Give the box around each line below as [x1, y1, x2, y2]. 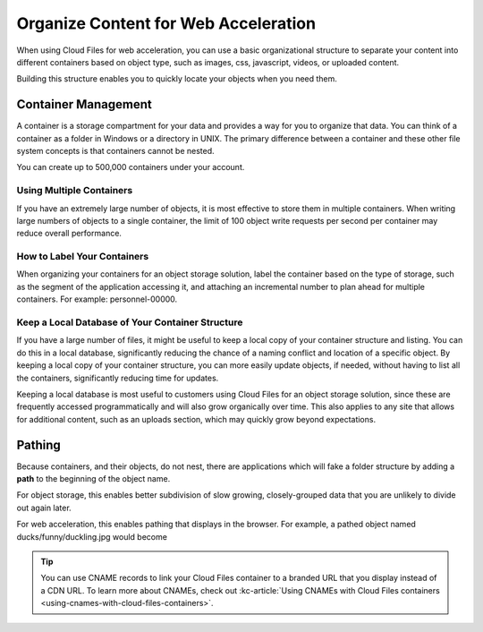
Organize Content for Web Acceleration [16, 13, 317, 33]
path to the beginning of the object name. [16, 474, 171, 484]
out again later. [16, 502, 72, 513]
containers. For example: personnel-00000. [16, 294, 178, 304]
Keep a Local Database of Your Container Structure [16, 316, 243, 329]
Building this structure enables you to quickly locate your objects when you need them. [16, 73, 337, 84]
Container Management [16, 97, 152, 112]
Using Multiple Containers [16, 184, 133, 197]
